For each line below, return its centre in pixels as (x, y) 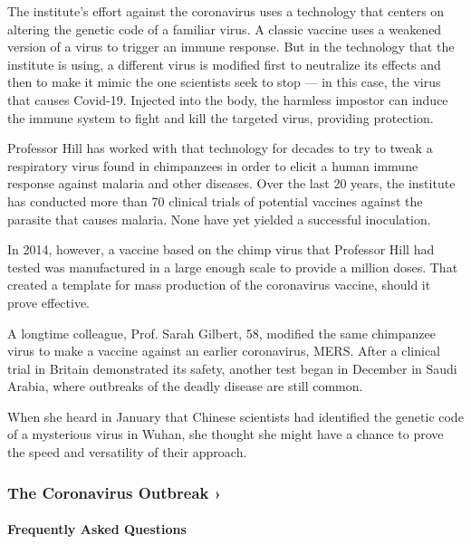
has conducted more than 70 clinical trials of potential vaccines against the (215, 200)
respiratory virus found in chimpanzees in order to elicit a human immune (213, 165)
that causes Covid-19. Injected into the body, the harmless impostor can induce (228, 99)
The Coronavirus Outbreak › (115, 492)
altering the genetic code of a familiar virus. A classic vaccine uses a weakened (225, 29)
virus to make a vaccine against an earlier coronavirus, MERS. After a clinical (224, 351)
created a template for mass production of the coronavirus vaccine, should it (219, 285)
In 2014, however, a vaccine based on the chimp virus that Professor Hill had (221, 249)
